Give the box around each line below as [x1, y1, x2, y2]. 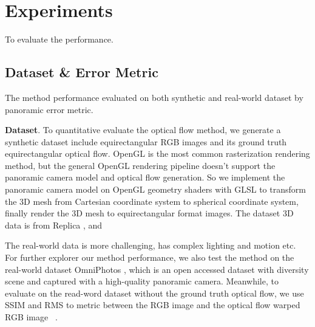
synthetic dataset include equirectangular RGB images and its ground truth [5, 135, 287, 148]
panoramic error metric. [5, 103, 93, 115]
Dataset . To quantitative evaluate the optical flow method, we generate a [5, 123, 281, 136]
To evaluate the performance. [5, 33, 113, 46]
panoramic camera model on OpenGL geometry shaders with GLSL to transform [5, 183, 306, 196]
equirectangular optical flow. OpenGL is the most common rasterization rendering [5, 147, 310, 160]
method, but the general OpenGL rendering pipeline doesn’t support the [5, 159, 276, 171]
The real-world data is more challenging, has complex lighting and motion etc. [5, 239, 296, 252]
